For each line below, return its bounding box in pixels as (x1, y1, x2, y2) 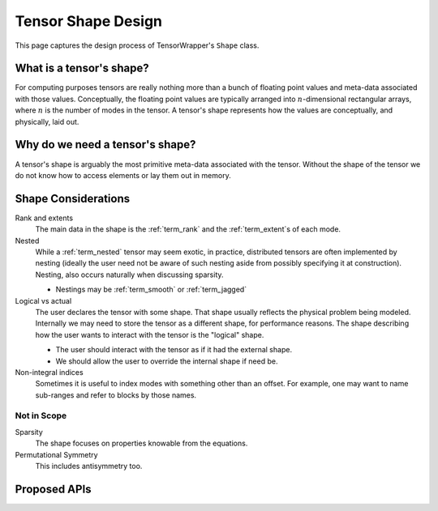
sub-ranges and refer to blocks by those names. (35, 390, 197, 400)
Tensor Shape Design (15, 12, 162, 30)
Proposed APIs (15, 482, 92, 496)
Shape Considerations (15, 191, 130, 206)
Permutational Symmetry (15, 449, 98, 459)
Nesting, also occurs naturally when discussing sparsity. (35, 270, 224, 279)
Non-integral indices (15, 367, 84, 377)
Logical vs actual (15, 296, 72, 305)
